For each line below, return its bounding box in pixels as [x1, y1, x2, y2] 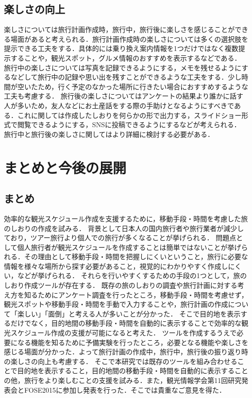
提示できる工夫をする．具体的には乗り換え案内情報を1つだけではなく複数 [4, 43, 238, 53]
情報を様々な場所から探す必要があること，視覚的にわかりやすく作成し [4, 261, 228, 271]
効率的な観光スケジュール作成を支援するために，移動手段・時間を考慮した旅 [4, 213, 248, 223]
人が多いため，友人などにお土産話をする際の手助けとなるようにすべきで [4, 100, 234, 110]
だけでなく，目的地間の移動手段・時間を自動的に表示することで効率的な [10, 318, 242, 328]
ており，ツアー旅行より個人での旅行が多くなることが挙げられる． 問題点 [4, 232, 236, 243]
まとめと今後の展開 [4, 157, 127, 177]
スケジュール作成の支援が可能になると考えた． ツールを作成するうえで [10, 328, 237, 338]
